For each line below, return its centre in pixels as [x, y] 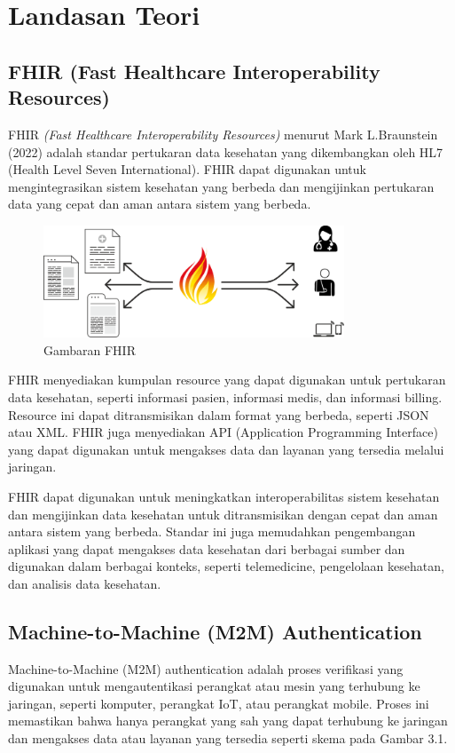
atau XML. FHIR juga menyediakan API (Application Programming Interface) [223, 432]
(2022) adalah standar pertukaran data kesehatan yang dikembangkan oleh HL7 [226, 151]
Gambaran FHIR [90, 349]
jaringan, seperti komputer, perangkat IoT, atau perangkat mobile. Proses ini [219, 703]
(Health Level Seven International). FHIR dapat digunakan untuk [187, 169]
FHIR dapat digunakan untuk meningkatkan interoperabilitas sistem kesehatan [224, 496]
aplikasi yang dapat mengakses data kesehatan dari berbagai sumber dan [207, 548]
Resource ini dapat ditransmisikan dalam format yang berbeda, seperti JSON [219, 414]
